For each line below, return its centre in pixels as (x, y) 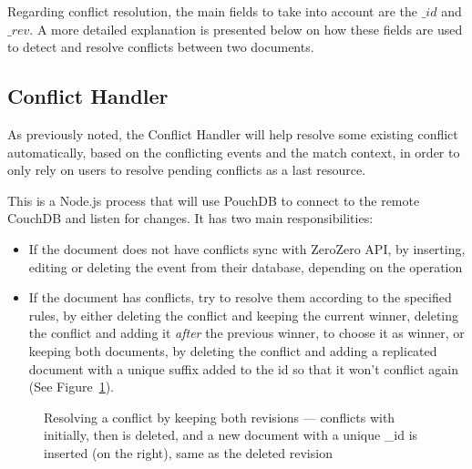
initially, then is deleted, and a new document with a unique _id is (231, 435)
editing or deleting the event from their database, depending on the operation (246, 266)
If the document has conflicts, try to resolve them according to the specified (240, 297)
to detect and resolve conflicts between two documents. (161, 47)
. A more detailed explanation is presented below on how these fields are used (246, 29)
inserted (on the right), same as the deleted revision (188, 452)
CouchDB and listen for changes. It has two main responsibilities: (190, 218)
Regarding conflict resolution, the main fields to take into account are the (213, 11)
